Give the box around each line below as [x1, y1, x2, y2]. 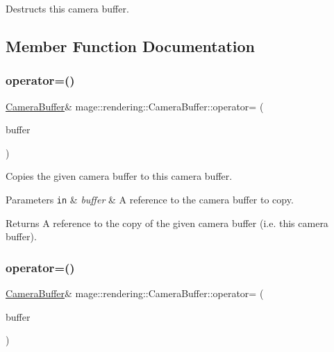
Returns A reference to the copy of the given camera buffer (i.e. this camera [6, 215, 328, 230]
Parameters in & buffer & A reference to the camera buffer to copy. [6, 192, 294, 206]
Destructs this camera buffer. [6, 1, 129, 15]
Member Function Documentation [6, 35, 256, 56]
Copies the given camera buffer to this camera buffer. [6, 169, 233, 183]
